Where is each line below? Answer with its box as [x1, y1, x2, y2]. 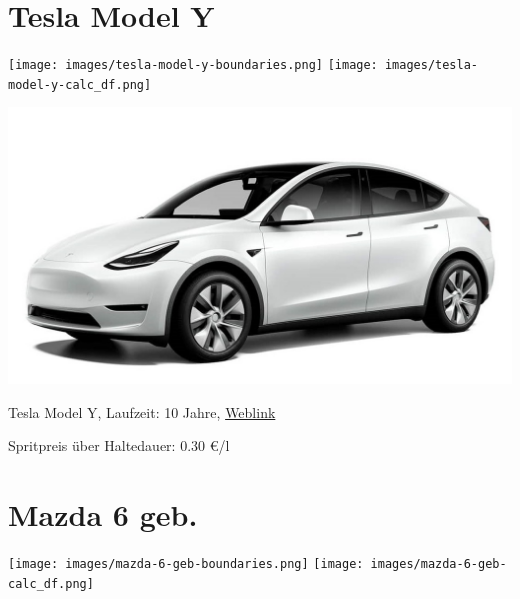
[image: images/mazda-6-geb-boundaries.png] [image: [8, 556, 364, 571]
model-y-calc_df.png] [8, 77, 152, 92]
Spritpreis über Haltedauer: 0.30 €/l [8, 435, 230, 456]
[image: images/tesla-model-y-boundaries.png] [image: [8, 58, 378, 73]
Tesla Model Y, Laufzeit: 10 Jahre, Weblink [8, 401, 276, 422]
